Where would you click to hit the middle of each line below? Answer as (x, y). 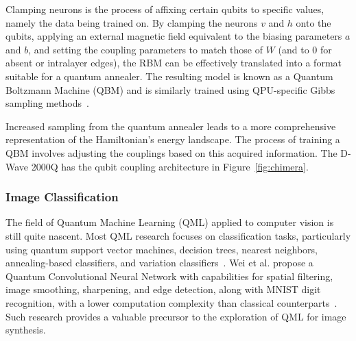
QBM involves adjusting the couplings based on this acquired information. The (171, 152)
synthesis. (26, 330)
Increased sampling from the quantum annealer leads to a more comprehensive (171, 126)
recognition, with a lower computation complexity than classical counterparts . (171, 302)
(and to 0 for (305, 49)
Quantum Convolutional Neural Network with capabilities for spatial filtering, (169, 276)
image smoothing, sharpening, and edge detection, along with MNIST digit (163, 289)
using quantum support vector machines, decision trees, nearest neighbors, (162, 249)
